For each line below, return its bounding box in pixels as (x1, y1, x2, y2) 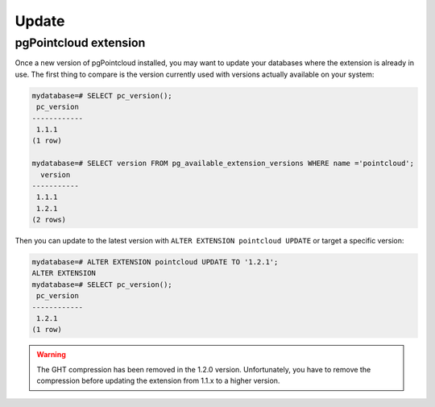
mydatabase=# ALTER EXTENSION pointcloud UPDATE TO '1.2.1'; (31, 258, 279, 267)
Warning (36, 350, 66, 359)
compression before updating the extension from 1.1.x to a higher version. (36, 376, 280, 386)
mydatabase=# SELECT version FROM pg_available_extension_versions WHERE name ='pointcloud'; (31, 159, 415, 168)
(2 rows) (31, 215, 67, 225)
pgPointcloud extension (14, 35, 146, 50)
